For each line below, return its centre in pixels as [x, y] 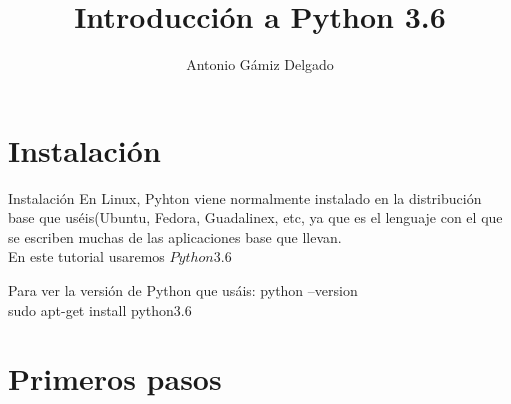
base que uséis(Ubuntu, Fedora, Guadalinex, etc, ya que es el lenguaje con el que [255, 217]
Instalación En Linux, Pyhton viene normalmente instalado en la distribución [245, 197]
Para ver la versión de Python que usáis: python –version [183, 290]
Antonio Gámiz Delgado [260, 64]
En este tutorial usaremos [86, 256]
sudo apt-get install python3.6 [100, 309]
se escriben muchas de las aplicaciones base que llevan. [175, 236]
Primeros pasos [115, 378]
